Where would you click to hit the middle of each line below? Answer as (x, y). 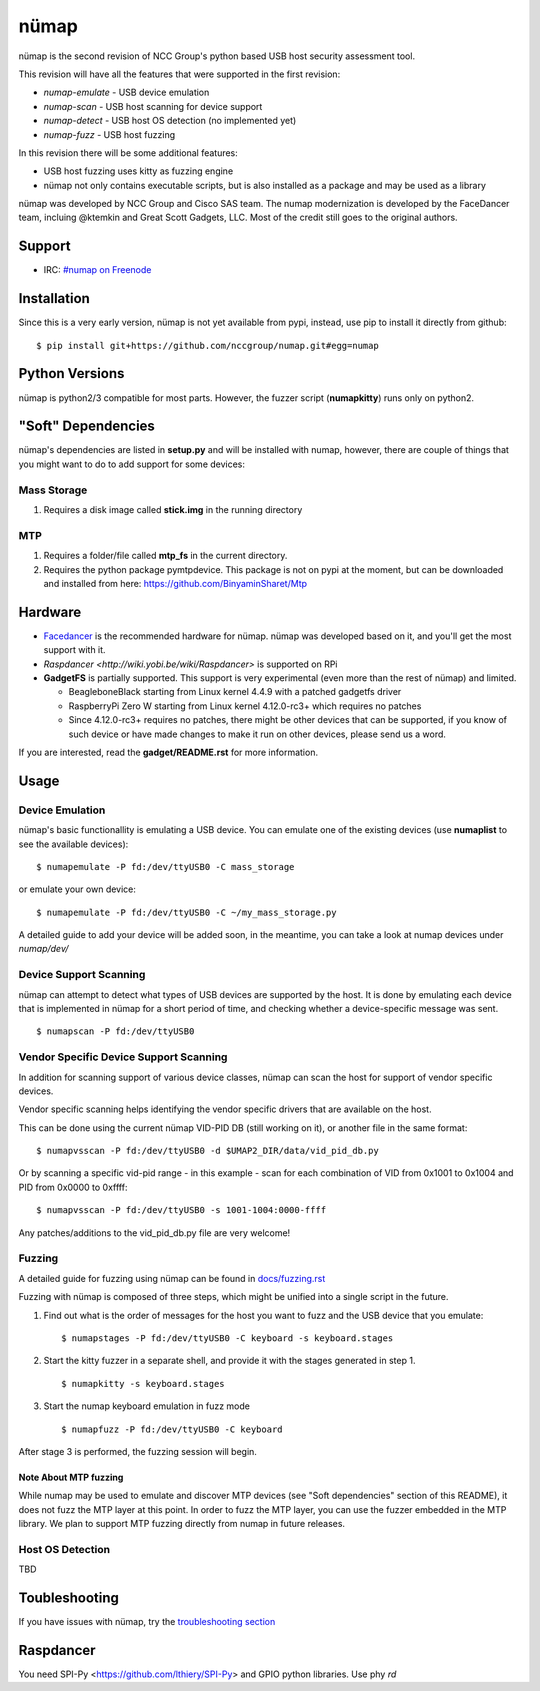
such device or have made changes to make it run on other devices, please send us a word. (257, 734)
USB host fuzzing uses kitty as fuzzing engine (138, 171)
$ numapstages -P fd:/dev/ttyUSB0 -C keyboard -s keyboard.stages (227, 1338)
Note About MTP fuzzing (71, 1477)
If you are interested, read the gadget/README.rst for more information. (168, 752)
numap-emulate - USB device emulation (126, 92)
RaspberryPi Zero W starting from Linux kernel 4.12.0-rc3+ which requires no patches (245, 706)
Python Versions (71, 373)
